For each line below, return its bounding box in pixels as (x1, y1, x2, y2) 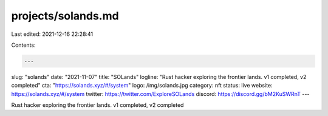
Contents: (11, 41, 36, 49)
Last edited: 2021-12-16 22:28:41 (11, 30, 94, 38)
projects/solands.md (11, 9, 119, 22)
